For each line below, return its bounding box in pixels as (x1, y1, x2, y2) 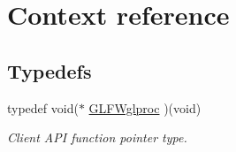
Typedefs (7, 57, 92, 84)
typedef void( (7, 98, 79, 117)
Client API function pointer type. (7, 128, 187, 147)
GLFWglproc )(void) (88, 98, 202, 117)
